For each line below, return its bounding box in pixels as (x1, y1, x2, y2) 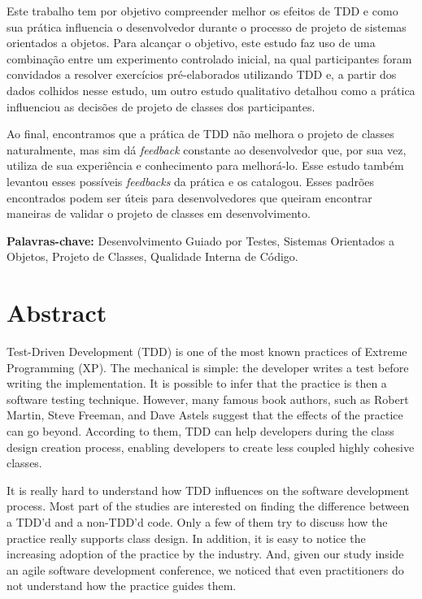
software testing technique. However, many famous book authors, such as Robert (7, 390, 409, 407)
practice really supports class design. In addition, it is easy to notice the (7, 529, 366, 546)
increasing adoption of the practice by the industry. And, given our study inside (7, 545, 404, 562)
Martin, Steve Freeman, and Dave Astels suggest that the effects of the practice (7, 406, 403, 423)
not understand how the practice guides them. (7, 577, 237, 594)
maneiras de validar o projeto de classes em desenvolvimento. (7, 205, 311, 222)
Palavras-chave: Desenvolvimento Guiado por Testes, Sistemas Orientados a (7, 232, 394, 249)
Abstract (7, 296, 107, 329)
